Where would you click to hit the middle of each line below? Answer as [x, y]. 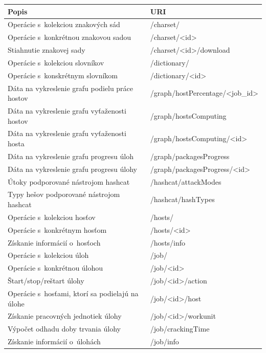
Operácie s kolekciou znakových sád [64, 24]
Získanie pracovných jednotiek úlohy [65, 316]
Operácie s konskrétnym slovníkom [63, 75]
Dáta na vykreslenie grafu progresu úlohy [72, 169]
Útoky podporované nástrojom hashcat [69, 181]
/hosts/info [168, 242]
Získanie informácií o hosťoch [54, 242]
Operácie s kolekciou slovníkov [56, 62]
